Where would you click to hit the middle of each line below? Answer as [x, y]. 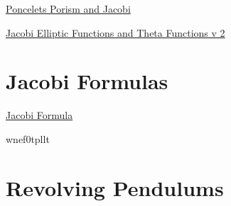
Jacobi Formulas [87, 81]
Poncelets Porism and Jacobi [68, 8]
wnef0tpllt [28, 138]
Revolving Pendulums [115, 187]
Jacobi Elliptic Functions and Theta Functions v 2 [116, 32]
